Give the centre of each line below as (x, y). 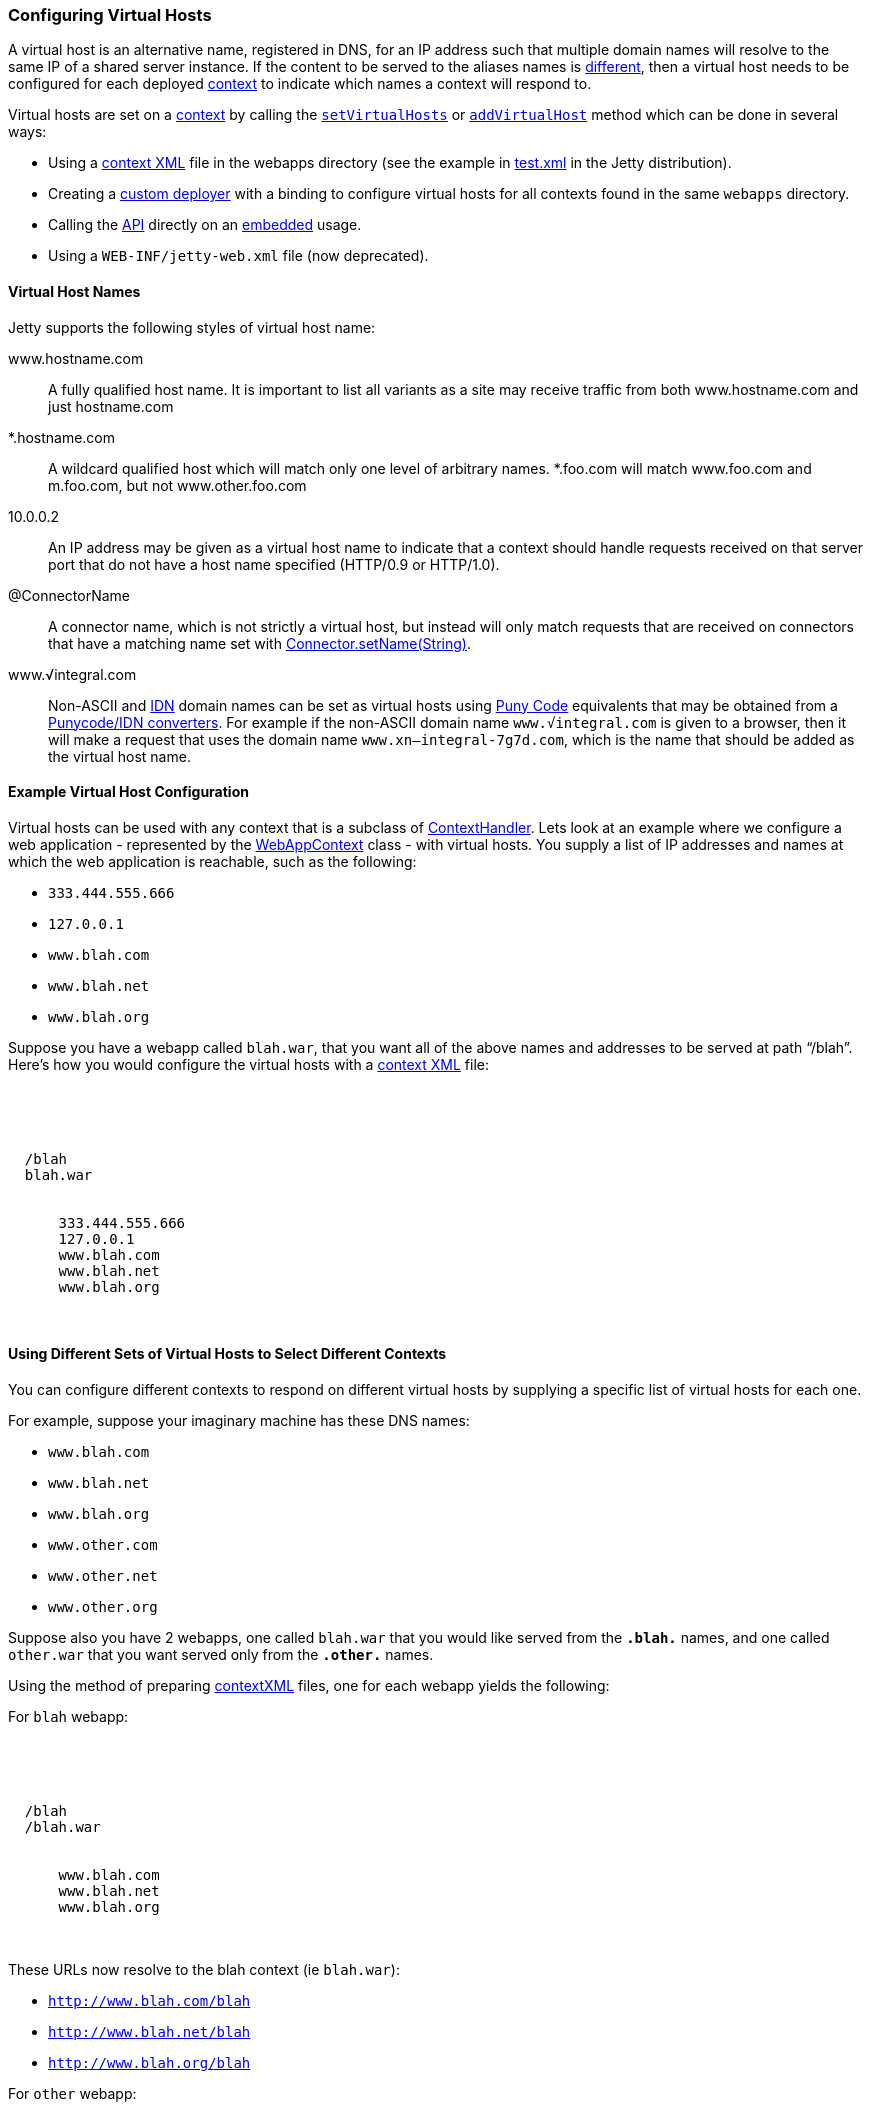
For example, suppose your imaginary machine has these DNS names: (239, 1421)
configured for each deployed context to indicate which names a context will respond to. (300, 84)
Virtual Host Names (74, 291)
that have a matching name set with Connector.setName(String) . (259, 643)
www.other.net (103, 1576)
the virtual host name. (119, 756)
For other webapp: (72, 2094)
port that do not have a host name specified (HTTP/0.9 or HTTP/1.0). (274, 564)
